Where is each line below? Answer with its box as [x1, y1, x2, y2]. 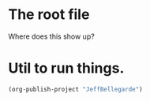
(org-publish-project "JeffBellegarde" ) [8, 85, 144, 93]
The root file [8, 6, 90, 24]
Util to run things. [8, 59, 125, 77]
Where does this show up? [8, 32, 95, 41]
